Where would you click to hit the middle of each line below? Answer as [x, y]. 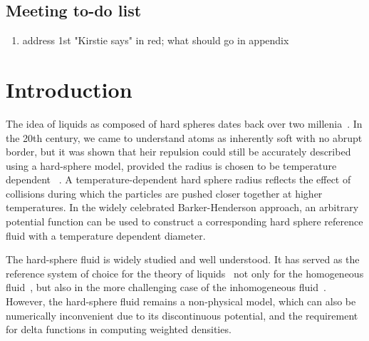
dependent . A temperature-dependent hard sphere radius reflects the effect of [178, 179]
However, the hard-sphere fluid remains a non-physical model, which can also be [181, 301]
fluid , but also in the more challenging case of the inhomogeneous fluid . [166, 287]
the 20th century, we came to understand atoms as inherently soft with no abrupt [184, 137]
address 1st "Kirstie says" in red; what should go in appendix [156, 40]
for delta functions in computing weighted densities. [119, 329]
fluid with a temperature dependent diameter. [106, 235]
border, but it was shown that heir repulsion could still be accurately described [178, 152]
